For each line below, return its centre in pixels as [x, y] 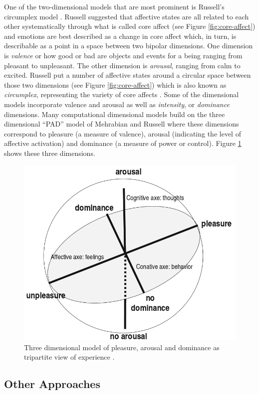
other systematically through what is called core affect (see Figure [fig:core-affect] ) [130, 26]
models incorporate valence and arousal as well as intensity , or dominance [117, 104]
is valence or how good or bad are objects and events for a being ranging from [123, 55]
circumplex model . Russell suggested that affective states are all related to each [127, 16]
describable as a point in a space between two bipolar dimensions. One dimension [129, 46]
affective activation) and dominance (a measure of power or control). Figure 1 [123, 143]
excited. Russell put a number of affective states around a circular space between [128, 75]
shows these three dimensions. [50, 153]
